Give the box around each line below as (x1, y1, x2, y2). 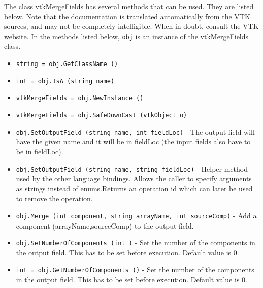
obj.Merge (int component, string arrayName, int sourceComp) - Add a (16, 210, 257, 220)
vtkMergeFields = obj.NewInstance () (16, 94, 144, 102)
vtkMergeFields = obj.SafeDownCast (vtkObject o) (16, 112, 187, 119)
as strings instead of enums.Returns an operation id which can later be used (16, 183, 253, 194)
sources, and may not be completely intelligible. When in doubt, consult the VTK (4, 21, 259, 31)
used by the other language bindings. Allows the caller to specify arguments (16, 173, 252, 184)
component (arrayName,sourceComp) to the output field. (16, 220, 194, 231)
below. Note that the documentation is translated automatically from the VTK (4, 11, 250, 21)
